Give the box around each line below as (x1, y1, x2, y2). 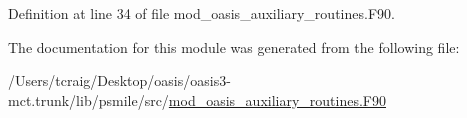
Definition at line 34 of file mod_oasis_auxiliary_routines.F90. (8, 3, 395, 23)
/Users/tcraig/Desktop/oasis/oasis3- (8, 70, 231, 91)
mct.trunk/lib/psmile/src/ (8, 89, 169, 110)
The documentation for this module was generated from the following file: (8, 36, 460, 57)
